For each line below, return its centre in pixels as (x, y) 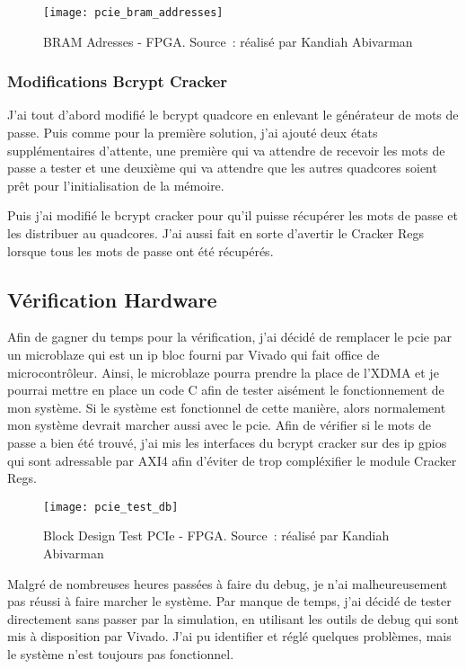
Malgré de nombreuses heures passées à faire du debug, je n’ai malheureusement (228, 583)
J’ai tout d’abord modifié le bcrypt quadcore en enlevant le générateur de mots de (233, 115)
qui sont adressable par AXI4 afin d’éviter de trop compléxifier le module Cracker (232, 460)
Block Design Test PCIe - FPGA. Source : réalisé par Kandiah (216, 535)
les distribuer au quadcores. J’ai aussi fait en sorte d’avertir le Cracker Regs (215, 233)
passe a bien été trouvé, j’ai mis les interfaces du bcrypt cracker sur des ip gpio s (227, 442)
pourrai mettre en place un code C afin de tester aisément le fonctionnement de (226, 390)
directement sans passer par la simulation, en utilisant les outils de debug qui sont (233, 618)
